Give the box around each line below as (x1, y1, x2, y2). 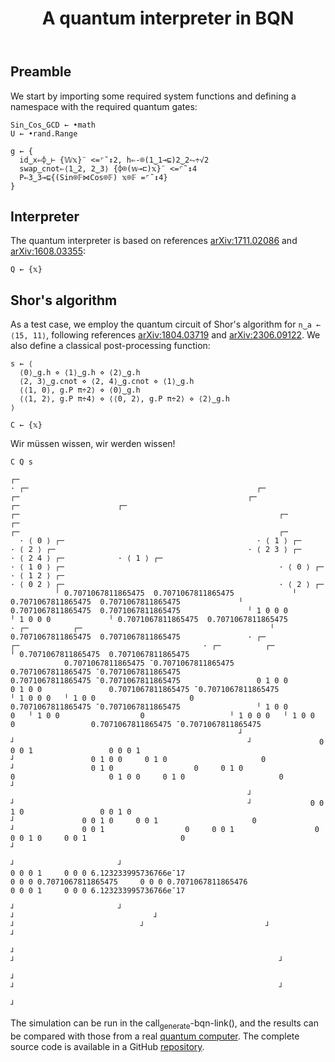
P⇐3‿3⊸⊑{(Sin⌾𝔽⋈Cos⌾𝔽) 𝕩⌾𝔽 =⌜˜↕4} (19, 172, 168, 182)
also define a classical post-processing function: (10, 340, 211, 352)
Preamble (10, 63, 72, 81)
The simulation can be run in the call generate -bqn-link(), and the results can (10, 1017, 319, 1032)
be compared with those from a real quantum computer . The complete (10, 1030, 300, 1042)
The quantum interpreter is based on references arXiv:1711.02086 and (10, 235, 298, 247)
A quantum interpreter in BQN (41, 7, 295, 30)
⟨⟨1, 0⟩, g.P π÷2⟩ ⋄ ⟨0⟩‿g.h (19, 385, 141, 396)
